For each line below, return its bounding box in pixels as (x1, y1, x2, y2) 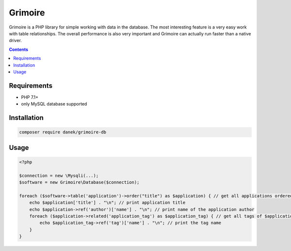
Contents (9, 46, 29, 52)
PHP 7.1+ (21, 94, 39, 100)
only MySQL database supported (21, 101, 87, 107)
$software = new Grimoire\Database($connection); (19, 179, 140, 185)
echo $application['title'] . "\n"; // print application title (29, 200, 186, 206)
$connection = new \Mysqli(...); (19, 173, 99, 178)
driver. (9, 38, 22, 44)
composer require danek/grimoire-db (19, 130, 107, 135)
